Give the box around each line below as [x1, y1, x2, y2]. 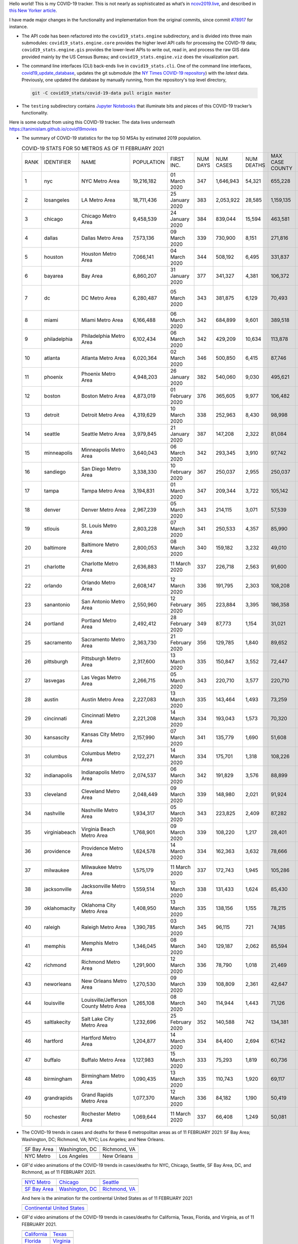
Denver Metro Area [81, 507, 126, 514]
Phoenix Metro [81, 371, 116, 378]
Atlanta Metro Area [81, 355, 126, 362]
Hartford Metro [81, 1035, 116, 1041]
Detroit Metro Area [81, 412, 125, 418]
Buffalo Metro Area [81, 1056, 126, 1063]
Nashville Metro [81, 807, 118, 814]
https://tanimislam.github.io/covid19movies [9, 126, 97, 132]
